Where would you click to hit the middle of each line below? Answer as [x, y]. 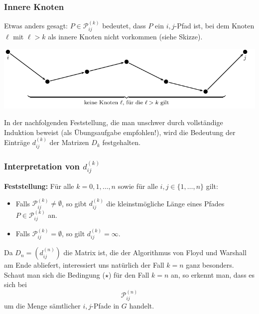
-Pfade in [105, 306]
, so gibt [74, 203]
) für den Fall [129, 274]
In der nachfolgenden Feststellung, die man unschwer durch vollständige [114, 122]
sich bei [15, 284]
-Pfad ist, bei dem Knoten [214, 26]
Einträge [17, 142]
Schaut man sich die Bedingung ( [55, 274]
